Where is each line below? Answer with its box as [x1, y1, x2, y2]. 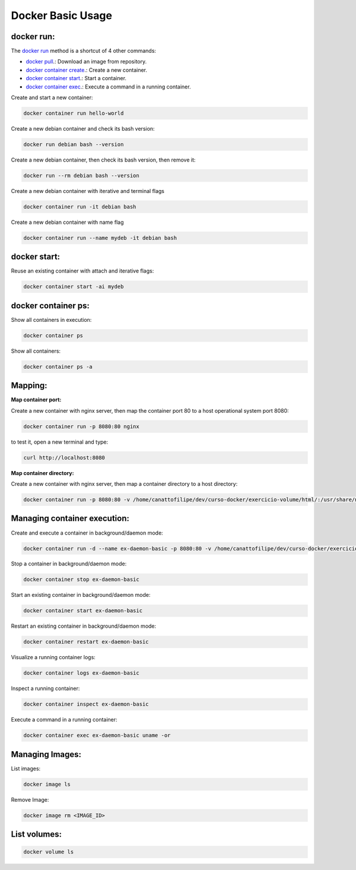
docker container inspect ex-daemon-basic [23, 701, 149, 708]
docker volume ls [23, 849, 74, 855]
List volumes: [11, 829, 62, 840]
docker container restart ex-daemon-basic [23, 638, 149, 646]
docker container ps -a [23, 363, 93, 370]
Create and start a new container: [11, 94, 93, 101]
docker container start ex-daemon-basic [23, 608, 142, 614]
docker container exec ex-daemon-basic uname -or [23, 732, 171, 739]
